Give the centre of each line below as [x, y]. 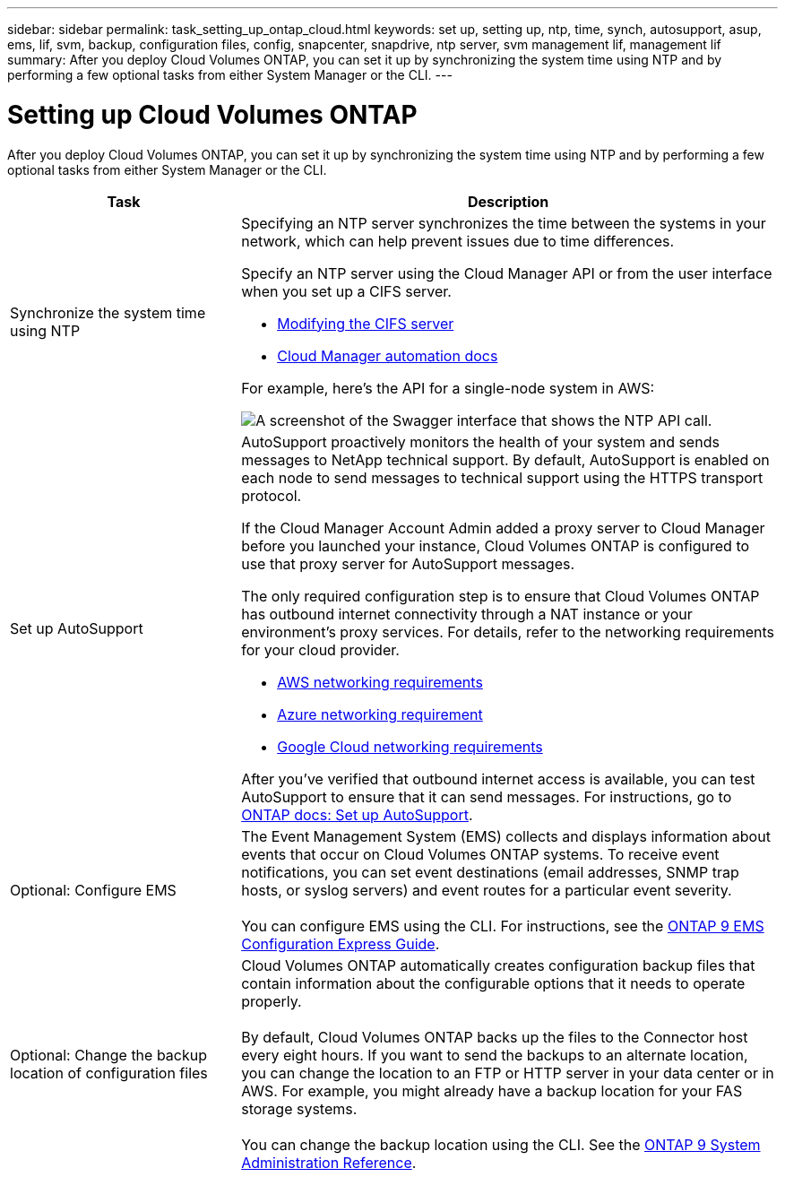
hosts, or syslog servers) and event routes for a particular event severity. [487, 890]
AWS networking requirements [380, 682]
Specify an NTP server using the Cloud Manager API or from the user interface [507, 273]
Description [508, 201]
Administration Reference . [329, 1162]
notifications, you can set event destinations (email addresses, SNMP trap [490, 872]
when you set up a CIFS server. [346, 291]
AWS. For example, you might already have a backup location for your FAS [492, 1090]
